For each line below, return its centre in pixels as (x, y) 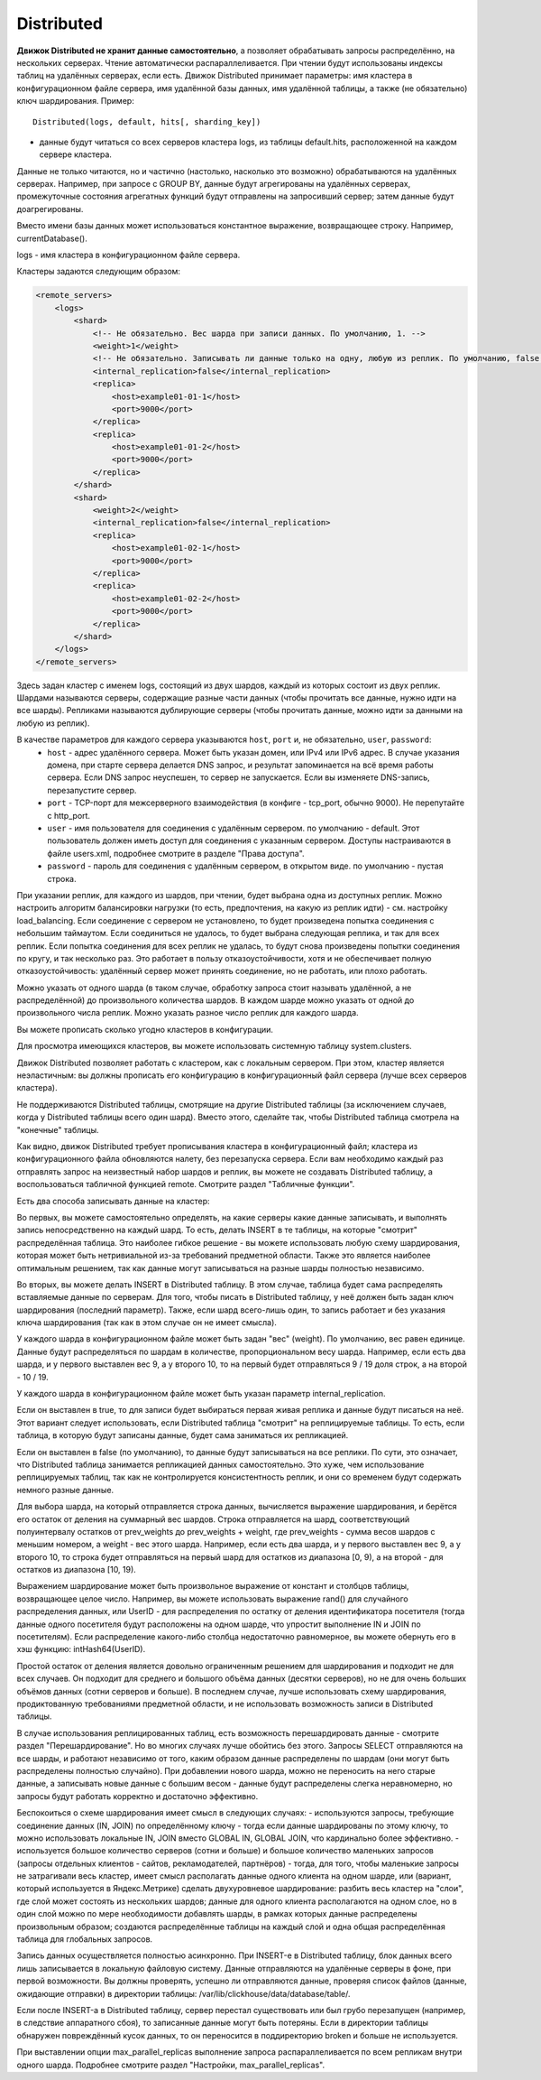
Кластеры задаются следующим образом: (98, 272)
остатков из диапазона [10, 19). (77, 1570)
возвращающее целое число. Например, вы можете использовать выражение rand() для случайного (213, 1599)
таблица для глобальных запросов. (85, 1939)
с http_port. (69, 815)
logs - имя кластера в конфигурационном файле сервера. (128, 255)
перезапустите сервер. (92, 790)
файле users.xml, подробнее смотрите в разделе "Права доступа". (176, 853)
